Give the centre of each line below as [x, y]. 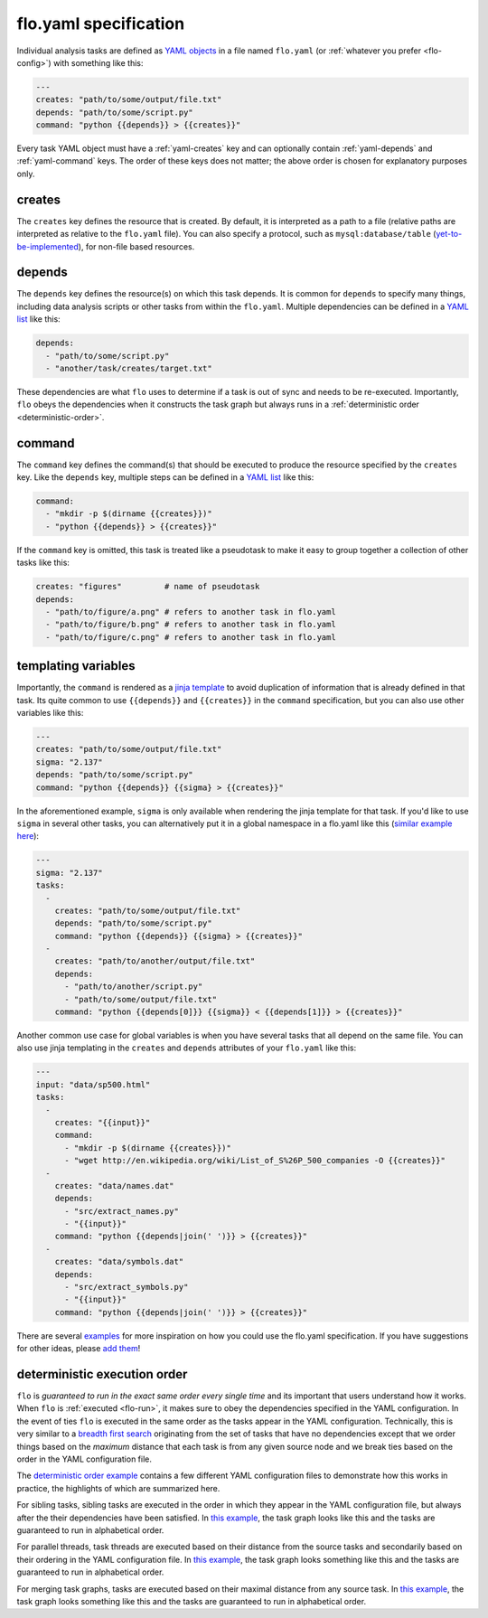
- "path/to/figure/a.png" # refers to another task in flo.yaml [191, 611]
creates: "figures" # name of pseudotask [148, 587]
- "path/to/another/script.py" [134, 987]
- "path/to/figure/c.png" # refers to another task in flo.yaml [191, 637]
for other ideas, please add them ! [79, 1349]
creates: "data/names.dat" [115, 1185]
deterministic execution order [102, 1374]
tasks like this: [43, 563]
